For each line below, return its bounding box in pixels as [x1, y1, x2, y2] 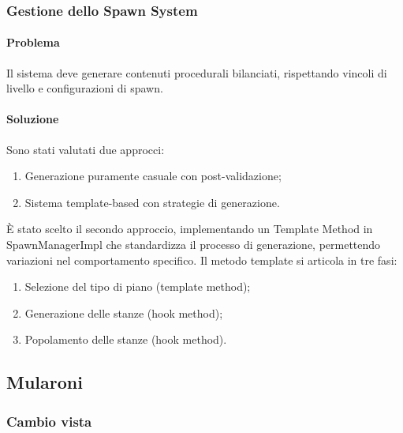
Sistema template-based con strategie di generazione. [24, 194, 280, 210]
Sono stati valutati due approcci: [6, 141, 165, 157]
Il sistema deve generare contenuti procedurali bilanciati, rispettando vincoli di [6, 64, 387, 81]
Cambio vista [6, 411, 92, 431]
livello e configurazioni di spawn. [6, 80, 163, 96]
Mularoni [6, 370, 83, 394]
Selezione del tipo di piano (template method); [24, 278, 251, 295]
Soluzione [6, 111, 59, 127]
